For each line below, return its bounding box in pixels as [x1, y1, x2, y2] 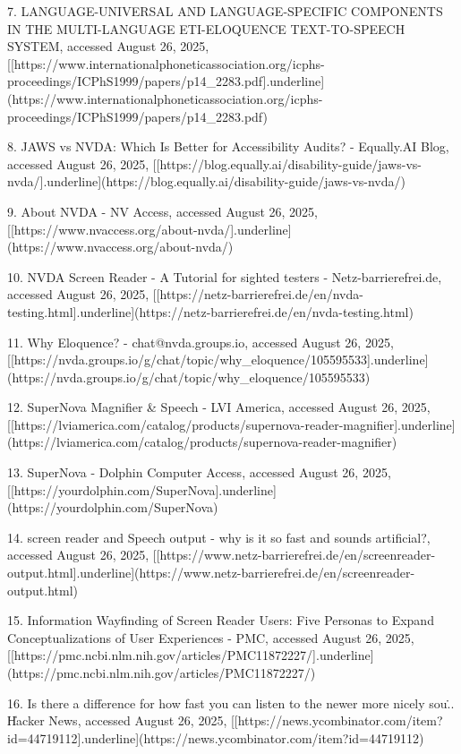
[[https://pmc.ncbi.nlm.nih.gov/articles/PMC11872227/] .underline [7, 646, 371, 664]
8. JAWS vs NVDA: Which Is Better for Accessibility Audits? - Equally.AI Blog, [7, 137, 449, 156]
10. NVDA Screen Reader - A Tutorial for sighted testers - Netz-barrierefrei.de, [7, 267, 442, 286]
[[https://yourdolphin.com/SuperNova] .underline [7, 480, 274, 499]
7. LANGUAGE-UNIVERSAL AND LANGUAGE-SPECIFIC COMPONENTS [7, 2, 443, 20]
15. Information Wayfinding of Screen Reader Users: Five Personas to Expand [7, 611, 434, 630]
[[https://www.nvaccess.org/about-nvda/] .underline [7, 219, 288, 238]
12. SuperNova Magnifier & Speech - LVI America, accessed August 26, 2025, [7, 398, 431, 416]
